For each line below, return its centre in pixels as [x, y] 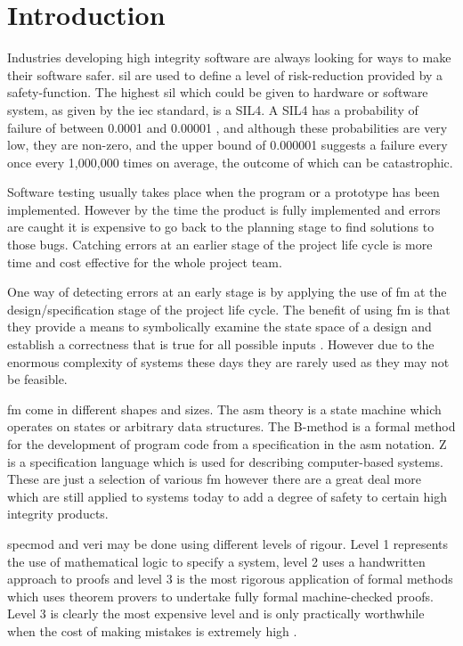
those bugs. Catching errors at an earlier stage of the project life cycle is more [220, 245]
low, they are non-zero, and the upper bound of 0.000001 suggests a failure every [227, 145]
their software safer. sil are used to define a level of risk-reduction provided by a [225, 74]
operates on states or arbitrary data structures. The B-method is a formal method [231, 426]
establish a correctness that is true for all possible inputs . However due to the [221, 344]
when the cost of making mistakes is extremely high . [152, 630]
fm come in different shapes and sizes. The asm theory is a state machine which [224, 409]
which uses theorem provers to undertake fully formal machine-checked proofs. [220, 596]
